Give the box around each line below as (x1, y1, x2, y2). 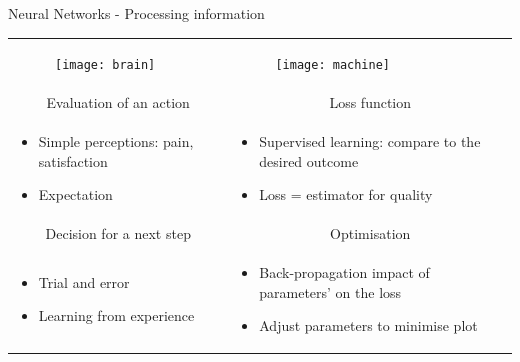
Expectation (38, 184, 113, 205)
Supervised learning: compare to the (259, 131, 481, 152)
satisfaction (38, 150, 108, 171)
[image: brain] (55, 58, 156, 73)
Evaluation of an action (46, 92, 190, 113)
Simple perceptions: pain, (38, 131, 194, 152)
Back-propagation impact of (259, 261, 430, 282)
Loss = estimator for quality (259, 184, 433, 205)
